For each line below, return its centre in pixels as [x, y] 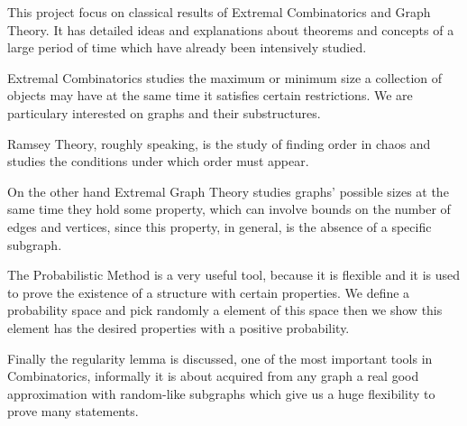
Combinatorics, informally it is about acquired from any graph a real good [213, 376]
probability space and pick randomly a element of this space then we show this [225, 310]
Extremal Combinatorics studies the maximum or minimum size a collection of [225, 77]
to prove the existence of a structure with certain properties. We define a [209, 292]
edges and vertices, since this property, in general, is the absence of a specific [220, 226]
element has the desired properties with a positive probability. [179, 327]
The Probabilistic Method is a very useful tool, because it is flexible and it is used [234, 275]
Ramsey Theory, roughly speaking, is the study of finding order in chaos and [219, 143]
